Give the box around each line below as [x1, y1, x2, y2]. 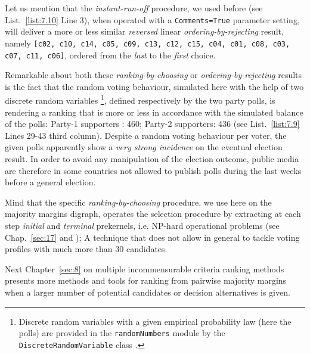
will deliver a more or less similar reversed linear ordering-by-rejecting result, [5, 25, 284, 38]
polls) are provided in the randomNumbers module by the [18, 327, 225, 339]
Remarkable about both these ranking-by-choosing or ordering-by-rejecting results [5, 69, 302, 81]
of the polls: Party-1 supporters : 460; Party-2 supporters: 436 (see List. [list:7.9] [5, 117, 300, 130]
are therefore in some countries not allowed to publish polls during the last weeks [5, 164, 302, 176]
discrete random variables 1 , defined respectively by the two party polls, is [5, 92, 275, 106]
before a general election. [5, 176, 96, 188]
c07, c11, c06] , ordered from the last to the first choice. [5, 48, 216, 61]
